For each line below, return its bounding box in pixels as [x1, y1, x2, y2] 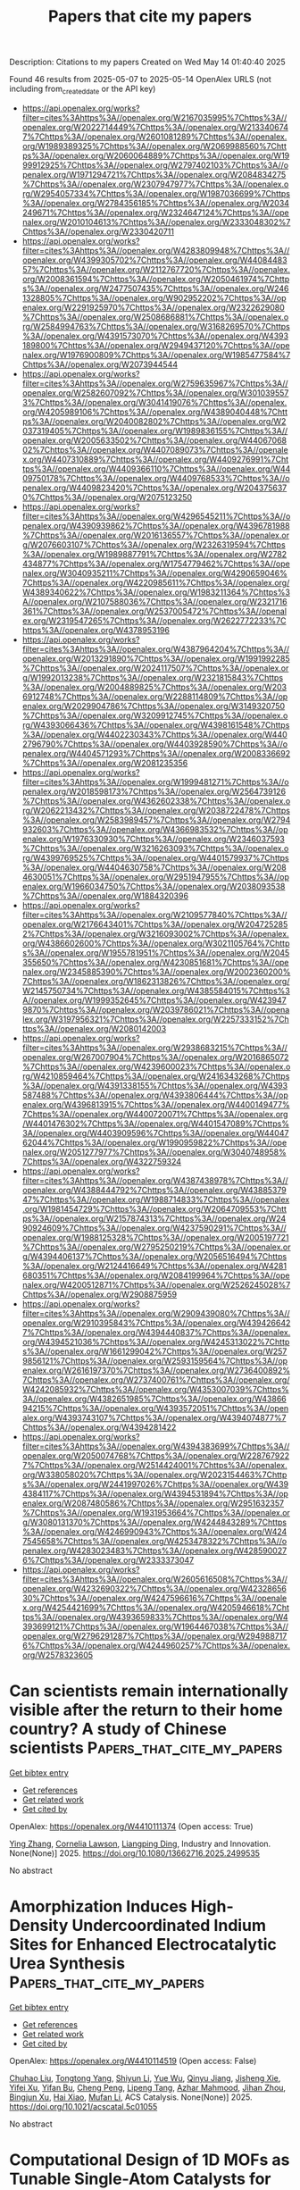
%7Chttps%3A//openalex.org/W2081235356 [21, 757, 188, 768]
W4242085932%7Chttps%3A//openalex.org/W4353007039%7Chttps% [21, 1383, 289, 1394]
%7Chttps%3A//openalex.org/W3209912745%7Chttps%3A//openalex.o [21, 710, 288, 721]
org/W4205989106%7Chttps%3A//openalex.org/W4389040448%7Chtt [21, 406, 288, 417]
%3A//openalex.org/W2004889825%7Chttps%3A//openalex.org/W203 [21, 681, 287, 692]
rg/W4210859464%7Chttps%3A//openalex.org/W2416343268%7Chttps [21, 1070, 290, 1082]
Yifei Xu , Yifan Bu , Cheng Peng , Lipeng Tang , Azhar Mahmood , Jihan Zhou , [9, 2082, 287, 2093]
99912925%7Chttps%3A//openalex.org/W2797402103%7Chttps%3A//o [21, 159, 288, 171]
